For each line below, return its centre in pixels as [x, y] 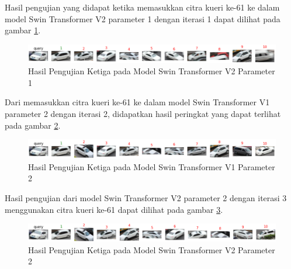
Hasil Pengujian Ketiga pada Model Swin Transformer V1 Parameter [152, 166]
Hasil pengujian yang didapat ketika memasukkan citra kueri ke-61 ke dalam [142, 7]
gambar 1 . [23, 30]
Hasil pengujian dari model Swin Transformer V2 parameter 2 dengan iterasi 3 [146, 197]
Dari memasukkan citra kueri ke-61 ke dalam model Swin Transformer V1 [137, 102]
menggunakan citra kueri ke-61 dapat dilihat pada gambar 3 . [114, 209]
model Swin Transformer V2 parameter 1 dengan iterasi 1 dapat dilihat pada [143, 18]
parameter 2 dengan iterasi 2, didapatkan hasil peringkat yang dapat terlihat [143, 114]
